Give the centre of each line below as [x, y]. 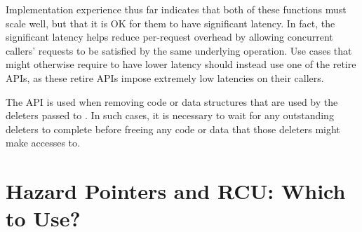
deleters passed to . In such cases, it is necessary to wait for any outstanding [170, 115]
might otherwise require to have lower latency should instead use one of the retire [181, 64]
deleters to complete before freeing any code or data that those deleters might [173, 129]
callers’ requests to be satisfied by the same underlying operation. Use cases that [179, 50]
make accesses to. [43, 143]
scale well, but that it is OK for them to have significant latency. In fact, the [170, 23]
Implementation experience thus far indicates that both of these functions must [176, 9]
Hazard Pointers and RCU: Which [176, 191]
